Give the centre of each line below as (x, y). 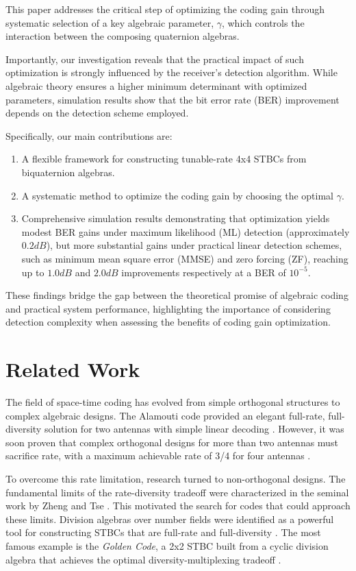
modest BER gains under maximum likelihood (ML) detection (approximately (186, 231)
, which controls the (263, 22)
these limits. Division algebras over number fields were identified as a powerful (170, 519)
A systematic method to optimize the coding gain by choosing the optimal (178, 195)
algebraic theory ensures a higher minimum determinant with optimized (156, 85)
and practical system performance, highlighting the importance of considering (168, 308)
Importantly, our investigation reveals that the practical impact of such (155, 59)
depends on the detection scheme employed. (97, 113)
